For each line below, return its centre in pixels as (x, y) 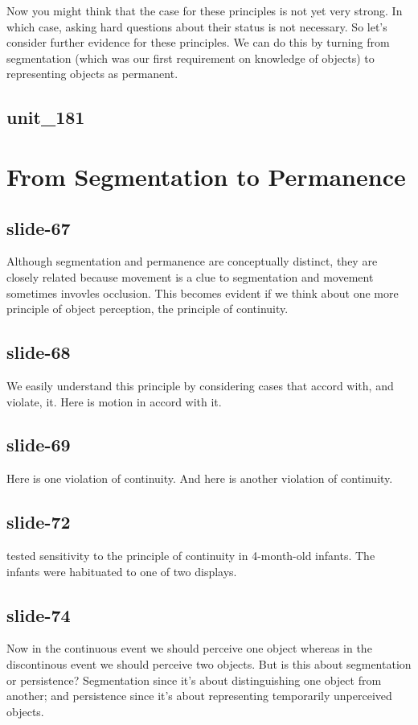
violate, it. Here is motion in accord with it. (114, 401)
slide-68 (39, 352)
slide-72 (39, 522)
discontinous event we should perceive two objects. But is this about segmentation (209, 664)
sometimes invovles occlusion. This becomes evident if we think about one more (203, 292)
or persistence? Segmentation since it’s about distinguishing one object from (194, 680)
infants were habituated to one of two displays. (122, 571)
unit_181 (46, 117)
